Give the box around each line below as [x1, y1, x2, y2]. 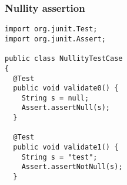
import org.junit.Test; [5, 25, 98, 34]
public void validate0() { [13, 84, 119, 93]
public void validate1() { [13, 143, 119, 152]
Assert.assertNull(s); [21, 103, 110, 112]
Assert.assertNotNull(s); [21, 163, 123, 171]
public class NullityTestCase [5, 54, 123, 63]
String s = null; [21, 93, 89, 102]
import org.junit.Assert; [5, 34, 106, 43]
